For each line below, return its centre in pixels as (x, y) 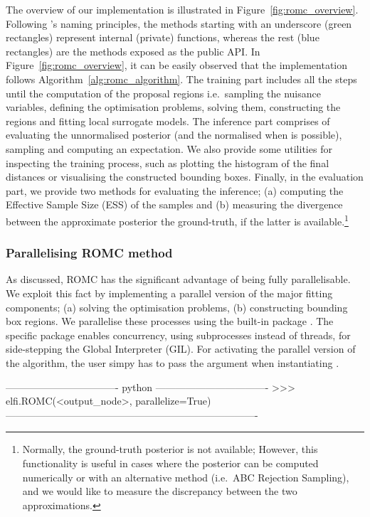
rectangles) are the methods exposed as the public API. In (133, 51)
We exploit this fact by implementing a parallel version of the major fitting (169, 293)
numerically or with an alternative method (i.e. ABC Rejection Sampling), (186, 477)
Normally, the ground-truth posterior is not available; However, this (170, 449)
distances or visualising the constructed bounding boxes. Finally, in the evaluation (185, 177)
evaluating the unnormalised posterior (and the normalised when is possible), (174, 135)
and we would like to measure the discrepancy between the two (160, 491)
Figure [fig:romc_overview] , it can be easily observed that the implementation (177, 65)
